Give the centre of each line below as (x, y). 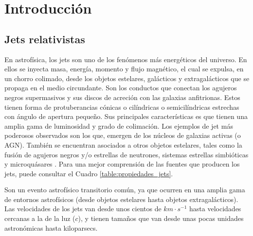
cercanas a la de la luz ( (40, 218)
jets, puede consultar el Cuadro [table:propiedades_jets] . (89, 173)
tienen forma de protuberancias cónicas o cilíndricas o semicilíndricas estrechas (122, 107)
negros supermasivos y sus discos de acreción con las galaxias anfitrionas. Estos (122, 97)
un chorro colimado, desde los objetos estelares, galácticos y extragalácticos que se (127, 78)
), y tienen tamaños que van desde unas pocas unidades (161, 218)
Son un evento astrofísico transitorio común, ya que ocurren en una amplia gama (125, 190)
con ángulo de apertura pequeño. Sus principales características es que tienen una (126, 116)
